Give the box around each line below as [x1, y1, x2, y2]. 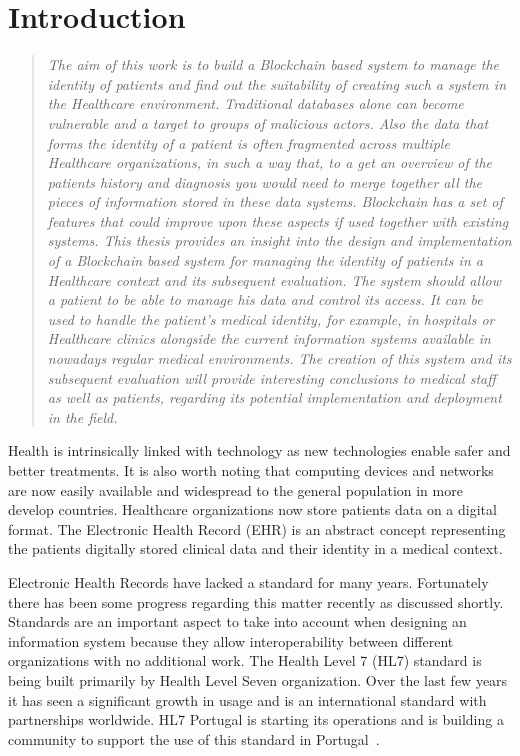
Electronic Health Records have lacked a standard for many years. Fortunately [8, 571, 489, 592]
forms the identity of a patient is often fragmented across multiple [47, 132, 450, 153]
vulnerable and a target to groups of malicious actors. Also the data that [47, 112, 489, 133]
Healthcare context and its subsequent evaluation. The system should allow [47, 269, 502, 290]
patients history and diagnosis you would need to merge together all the [47, 171, 483, 192]
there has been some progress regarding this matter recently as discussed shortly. [8, 591, 504, 612]
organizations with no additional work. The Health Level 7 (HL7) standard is [8, 650, 482, 671]
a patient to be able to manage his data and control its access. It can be [47, 289, 483, 310]
